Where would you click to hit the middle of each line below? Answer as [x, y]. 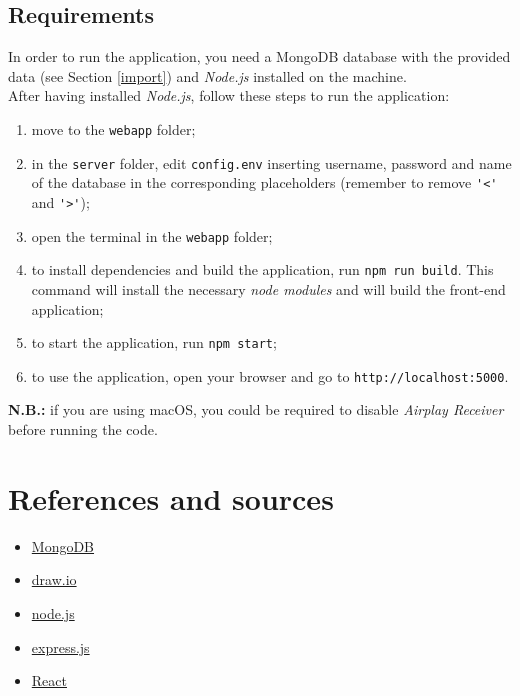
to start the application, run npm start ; [154, 342]
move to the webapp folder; [113, 128]
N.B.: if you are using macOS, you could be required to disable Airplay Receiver [256, 409]
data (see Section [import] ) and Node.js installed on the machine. [207, 75]
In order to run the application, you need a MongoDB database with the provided [259, 56]
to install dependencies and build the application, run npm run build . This [262, 269]
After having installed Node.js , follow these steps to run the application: [229, 95]
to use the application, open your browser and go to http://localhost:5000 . [270, 375]
